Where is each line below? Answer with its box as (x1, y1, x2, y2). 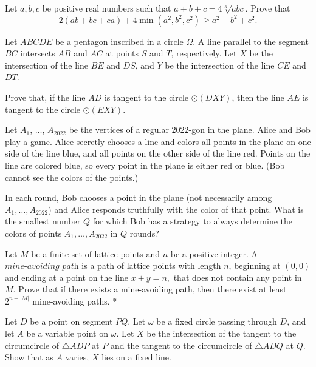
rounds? (129, 226, 159, 239)
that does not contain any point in (173, 271, 302, 283)
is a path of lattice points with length (81, 259, 221, 272)
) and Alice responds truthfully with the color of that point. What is (48, 203, 304, 215)
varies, (65, 351, 89, 363)
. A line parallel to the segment (193, 35, 309, 47)
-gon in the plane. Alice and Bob (188, 123, 311, 136)
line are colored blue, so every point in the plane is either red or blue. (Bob (5, 158, 285, 171)
